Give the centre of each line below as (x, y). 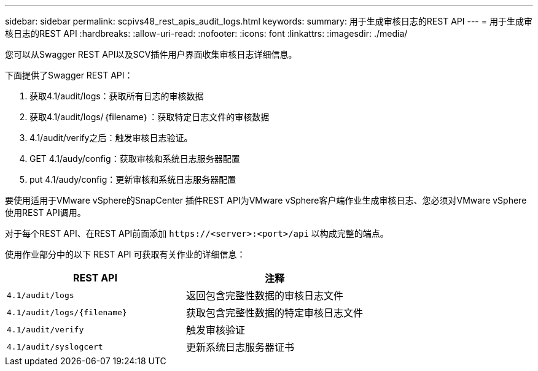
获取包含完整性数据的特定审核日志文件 (275, 313)
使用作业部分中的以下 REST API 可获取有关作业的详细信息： (125, 254)
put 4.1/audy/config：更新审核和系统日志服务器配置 (133, 179)
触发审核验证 (216, 330)
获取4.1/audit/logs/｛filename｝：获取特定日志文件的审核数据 (150, 117)
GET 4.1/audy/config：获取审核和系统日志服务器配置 (135, 159)
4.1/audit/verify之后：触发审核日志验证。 (111, 138)
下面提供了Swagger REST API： (69, 75)
